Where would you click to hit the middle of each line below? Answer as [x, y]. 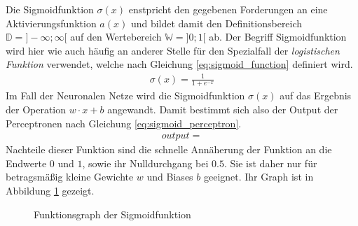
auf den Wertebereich [116, 37]
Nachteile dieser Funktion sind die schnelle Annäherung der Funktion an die [169, 149]
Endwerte [26, 163]
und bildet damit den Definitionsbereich [216, 23]
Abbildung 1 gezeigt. [50, 190]
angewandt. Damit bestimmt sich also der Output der [223, 109]
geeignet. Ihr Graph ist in [259, 177]
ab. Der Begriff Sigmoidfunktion [278, 37]
